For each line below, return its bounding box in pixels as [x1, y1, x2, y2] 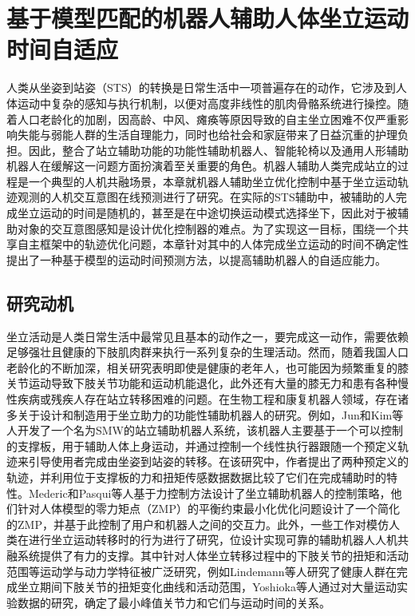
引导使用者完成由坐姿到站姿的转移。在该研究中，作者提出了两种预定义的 [28, 453, 409, 470]
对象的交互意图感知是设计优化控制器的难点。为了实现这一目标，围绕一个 [17, 220, 397, 236]
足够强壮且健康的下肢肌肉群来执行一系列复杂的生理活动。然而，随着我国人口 [6, 344, 409, 360]
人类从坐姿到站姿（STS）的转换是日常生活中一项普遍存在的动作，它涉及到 [6, 79, 396, 96]
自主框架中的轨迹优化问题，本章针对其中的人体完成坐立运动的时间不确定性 [17, 236, 409, 252]
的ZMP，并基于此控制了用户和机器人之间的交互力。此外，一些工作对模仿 [6, 515, 389, 532]
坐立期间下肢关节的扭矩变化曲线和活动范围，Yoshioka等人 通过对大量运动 [17, 578, 397, 595]
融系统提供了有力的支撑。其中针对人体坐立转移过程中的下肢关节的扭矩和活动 [6, 546, 409, 563]
